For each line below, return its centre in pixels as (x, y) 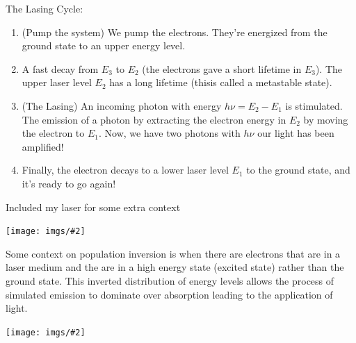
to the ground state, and (298, 170)
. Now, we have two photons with (169, 133)
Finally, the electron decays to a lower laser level (125, 170)
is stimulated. (314, 105)
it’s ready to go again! (69, 183)
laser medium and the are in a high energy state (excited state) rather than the (175, 267)
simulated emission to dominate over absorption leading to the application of (169, 294)
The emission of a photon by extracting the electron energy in (154, 119)
